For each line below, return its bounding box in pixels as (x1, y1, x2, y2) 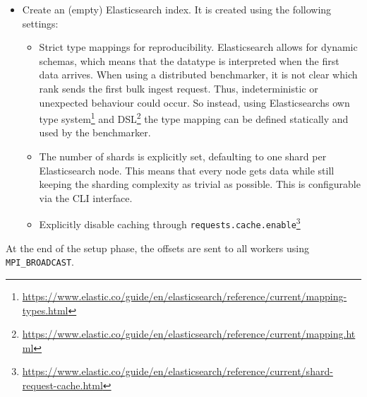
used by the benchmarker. (39, 125, 151, 140)
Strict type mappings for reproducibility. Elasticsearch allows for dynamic (39, 40, 358, 54)
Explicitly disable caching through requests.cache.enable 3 (39, 215, 301, 232)
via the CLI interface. (39, 190, 133, 205)
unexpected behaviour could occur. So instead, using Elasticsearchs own (39, 95, 350, 109)
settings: (22, 16, 59, 30)
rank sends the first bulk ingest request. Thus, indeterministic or (39, 81, 318, 95)
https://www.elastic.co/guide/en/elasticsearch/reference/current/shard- (22, 364, 333, 379)
